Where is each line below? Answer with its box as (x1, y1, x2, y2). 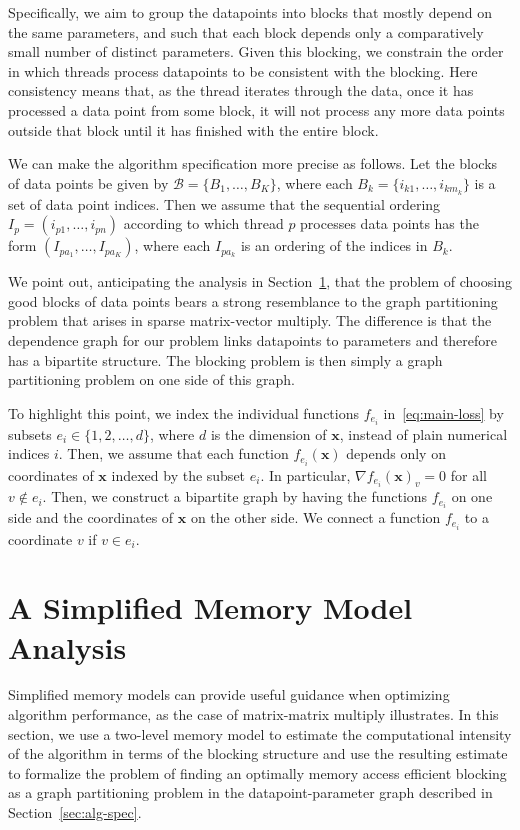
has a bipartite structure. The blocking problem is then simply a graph (8, 349, 443, 370)
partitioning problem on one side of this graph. (8, 369, 295, 390)
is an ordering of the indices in (240, 235, 428, 256)
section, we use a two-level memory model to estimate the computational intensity (8, 723, 512, 744)
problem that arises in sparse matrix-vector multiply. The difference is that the (8, 310, 492, 331)
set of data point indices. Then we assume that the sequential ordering (8, 193, 441, 214)
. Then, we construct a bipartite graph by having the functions (42, 486, 428, 507)
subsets (8, 423, 52, 444)
